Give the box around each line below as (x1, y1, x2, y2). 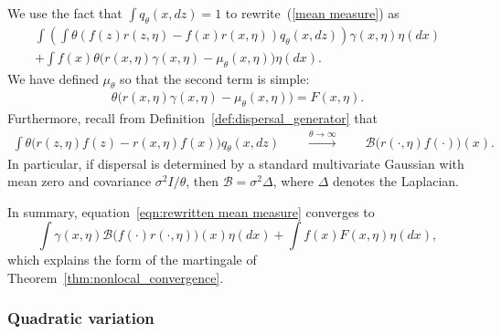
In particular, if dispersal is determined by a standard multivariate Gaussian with (7, 153, 464, 172)
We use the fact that (7, 4, 123, 22)
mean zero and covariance (7, 172, 152, 191)
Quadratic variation (7, 307, 155, 329)
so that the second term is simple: (120, 68, 310, 88)
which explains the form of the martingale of (7, 250, 257, 269)
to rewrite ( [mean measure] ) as (225, 4, 400, 22)
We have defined (7, 68, 99, 88)
